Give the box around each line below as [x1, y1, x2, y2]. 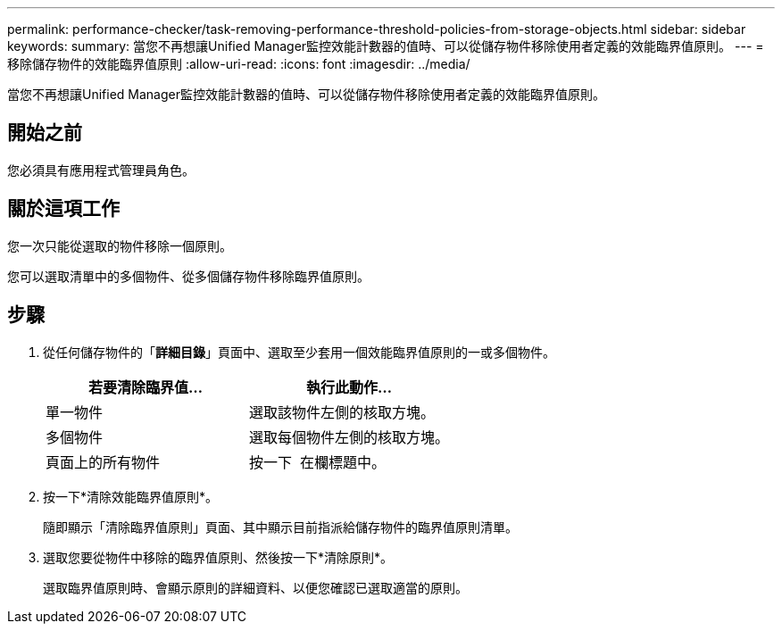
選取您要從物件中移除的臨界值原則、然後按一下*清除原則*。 [43, 549, 394, 565]
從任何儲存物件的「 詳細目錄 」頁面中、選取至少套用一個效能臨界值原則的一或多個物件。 [43, 344, 555, 360]
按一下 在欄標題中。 [249, 452, 387, 471]
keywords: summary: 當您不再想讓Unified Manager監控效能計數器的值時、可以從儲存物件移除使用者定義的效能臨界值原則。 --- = [7, 38, 764, 54]
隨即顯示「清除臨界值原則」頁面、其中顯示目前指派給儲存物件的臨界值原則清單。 [43, 519, 518, 535]
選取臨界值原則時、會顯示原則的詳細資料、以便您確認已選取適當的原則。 [43, 579, 468, 595]
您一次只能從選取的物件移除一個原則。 [7, 237, 232, 253]
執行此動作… [306, 378, 393, 396]
